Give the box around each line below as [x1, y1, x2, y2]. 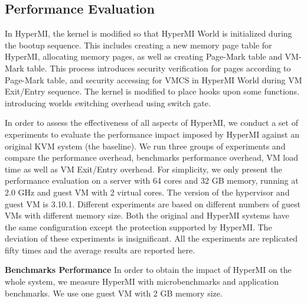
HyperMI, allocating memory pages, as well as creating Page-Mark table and [5, 50, 282, 63]
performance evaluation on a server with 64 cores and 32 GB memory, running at [5, 174, 299, 187]
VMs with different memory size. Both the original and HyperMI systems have [5, 209, 289, 221]
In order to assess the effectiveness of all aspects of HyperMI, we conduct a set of [5, 116, 298, 129]
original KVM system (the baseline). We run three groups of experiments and [5, 139, 286, 152]
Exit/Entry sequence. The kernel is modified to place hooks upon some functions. [5, 85, 300, 97]
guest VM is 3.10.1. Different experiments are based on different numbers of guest [5, 197, 301, 210]
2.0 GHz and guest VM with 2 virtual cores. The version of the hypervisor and [5, 185, 290, 198]
